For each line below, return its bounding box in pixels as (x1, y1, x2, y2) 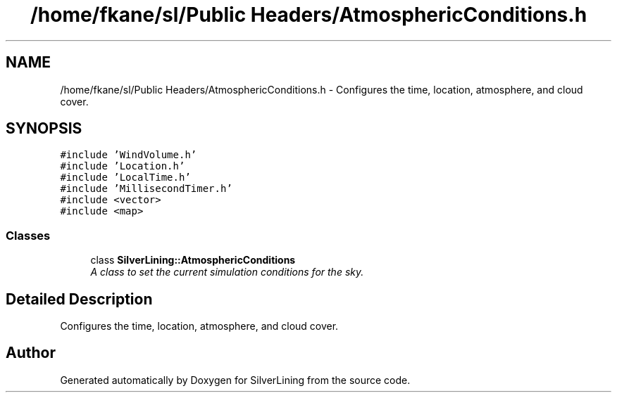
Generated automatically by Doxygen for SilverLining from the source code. (60, 373, 411, 386)
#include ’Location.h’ (60, 160, 185, 172)
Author (6, 344, 56, 362)
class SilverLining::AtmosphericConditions (90, 254, 296, 267)
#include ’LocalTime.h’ (60, 172, 191, 184)
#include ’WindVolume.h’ (60, 149, 197, 161)
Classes (6, 228, 51, 243)
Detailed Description (6, 290, 153, 308)
